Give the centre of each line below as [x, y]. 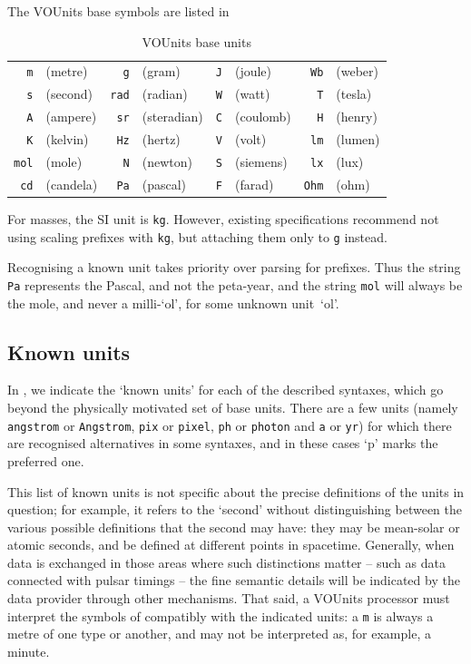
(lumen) [358, 139]
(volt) [250, 139]
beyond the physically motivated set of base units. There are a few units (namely [233, 408]
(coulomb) [263, 117]
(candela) [72, 184]
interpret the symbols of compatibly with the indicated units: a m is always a [221, 615]
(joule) [253, 71]
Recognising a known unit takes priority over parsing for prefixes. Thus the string [234, 267]
